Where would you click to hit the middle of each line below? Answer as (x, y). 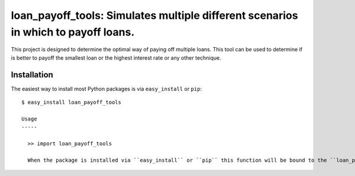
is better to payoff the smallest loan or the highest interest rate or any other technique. (116, 58)
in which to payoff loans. (73, 32)
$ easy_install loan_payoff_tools (71, 102)
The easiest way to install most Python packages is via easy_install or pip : (106, 89)
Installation (32, 75)
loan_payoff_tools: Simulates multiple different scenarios (154, 15)
